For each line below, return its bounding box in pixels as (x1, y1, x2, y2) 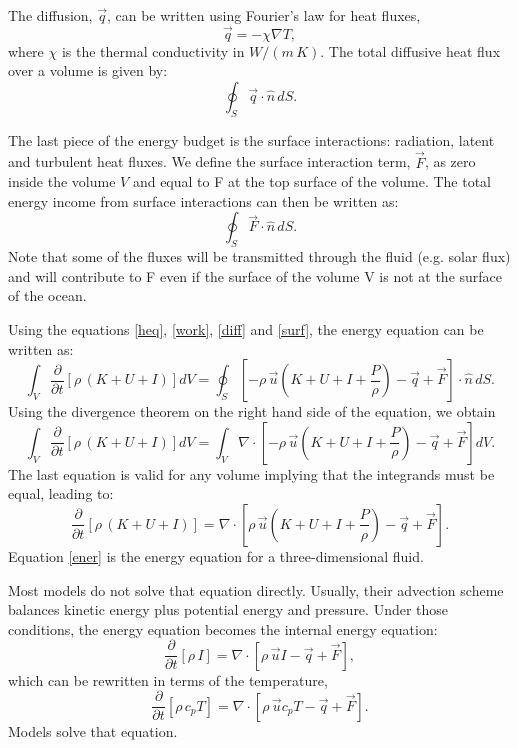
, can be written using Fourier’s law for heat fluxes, (106, 5, 421, 25)
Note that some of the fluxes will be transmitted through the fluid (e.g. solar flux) (8, 246, 511, 267)
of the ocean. (8, 285, 87, 306)
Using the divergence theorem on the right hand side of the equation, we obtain (8, 401, 496, 422)
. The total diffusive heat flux (320, 40, 501, 61)
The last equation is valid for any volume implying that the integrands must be (8, 463, 495, 484)
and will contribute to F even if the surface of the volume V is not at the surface (8, 265, 503, 286)
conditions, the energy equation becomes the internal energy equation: (8, 618, 438, 639)
